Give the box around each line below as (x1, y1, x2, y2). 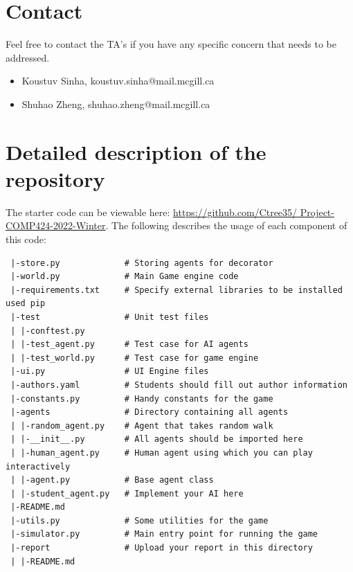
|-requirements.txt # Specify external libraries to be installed (10, 285, 343, 295)
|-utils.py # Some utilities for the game (10, 515, 269, 526)
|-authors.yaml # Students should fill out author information (10, 379, 347, 390)
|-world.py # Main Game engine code (10, 271, 239, 282)
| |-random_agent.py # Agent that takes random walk (10, 420, 273, 431)
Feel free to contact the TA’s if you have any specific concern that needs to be (6, 37, 337, 51)
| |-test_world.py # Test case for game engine (10, 352, 259, 363)
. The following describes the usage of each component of (105, 218, 347, 233)
